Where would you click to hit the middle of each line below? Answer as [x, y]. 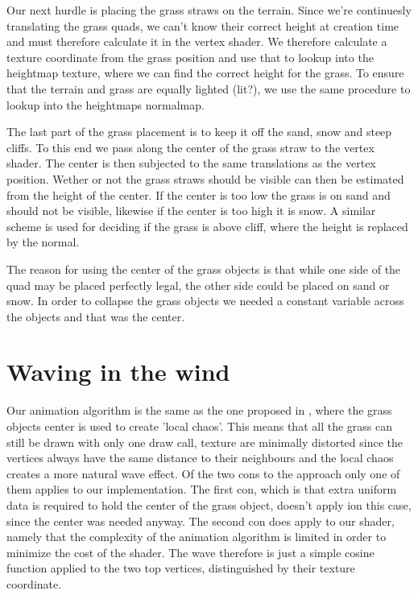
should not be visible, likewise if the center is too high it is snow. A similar [191, 211]
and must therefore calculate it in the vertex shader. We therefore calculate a [197, 41]
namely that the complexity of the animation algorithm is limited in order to [197, 537]
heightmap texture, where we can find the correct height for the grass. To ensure [205, 73]
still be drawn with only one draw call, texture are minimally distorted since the [205, 442]
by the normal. [43, 242]
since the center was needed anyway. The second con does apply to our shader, [201, 521]
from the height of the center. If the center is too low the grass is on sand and [199, 194]
